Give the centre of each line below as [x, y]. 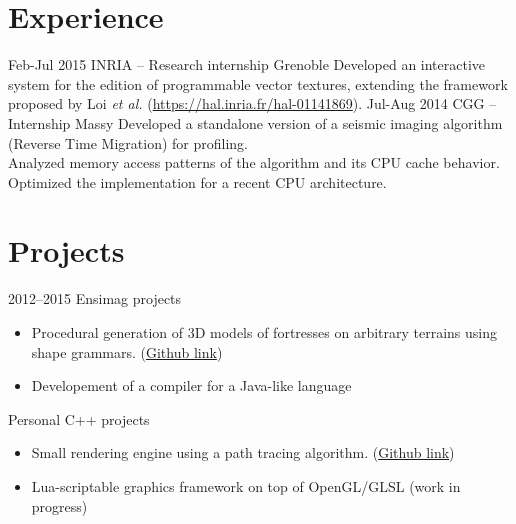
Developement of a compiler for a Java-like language [191, 385]
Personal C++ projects [79, 418]
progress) [59, 505]
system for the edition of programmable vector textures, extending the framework [258, 83]
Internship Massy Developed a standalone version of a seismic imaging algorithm [255, 122]
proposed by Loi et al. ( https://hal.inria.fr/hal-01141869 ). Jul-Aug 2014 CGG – [252, 103]
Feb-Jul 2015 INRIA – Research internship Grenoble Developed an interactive [247, 64]
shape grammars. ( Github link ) [127, 351]
